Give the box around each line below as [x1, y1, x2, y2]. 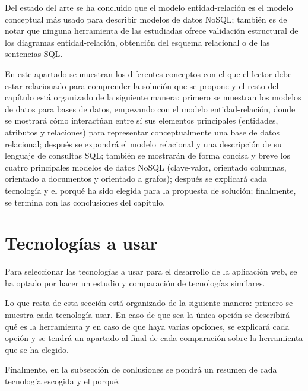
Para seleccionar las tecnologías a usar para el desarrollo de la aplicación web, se [5, 265, 297, 278]
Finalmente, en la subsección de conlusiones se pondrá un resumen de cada [5, 363, 277, 376]
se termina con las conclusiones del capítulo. [5, 195, 166, 208]
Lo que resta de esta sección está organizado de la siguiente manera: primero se [5, 297, 293, 309]
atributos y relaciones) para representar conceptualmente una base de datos [5, 125, 280, 138]
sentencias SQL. [5, 48, 63, 60]
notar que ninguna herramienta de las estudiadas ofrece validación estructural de [5, 24, 299, 37]
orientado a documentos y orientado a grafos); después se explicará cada [5, 172, 267, 185]
